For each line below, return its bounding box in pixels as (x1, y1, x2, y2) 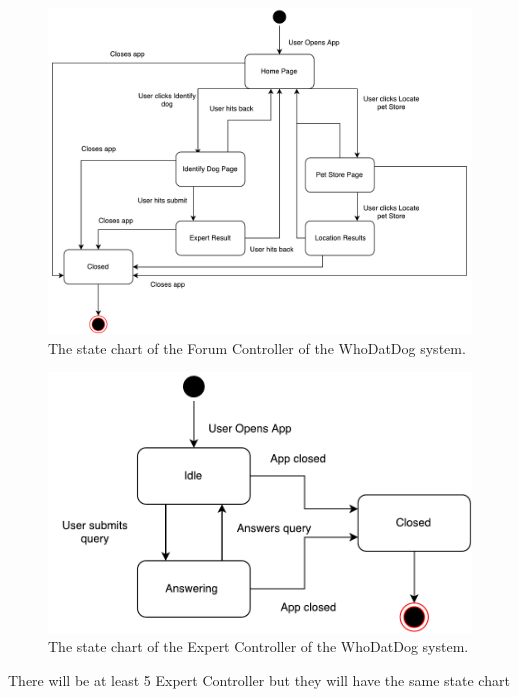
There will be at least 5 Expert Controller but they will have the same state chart (8, 669, 510, 690)
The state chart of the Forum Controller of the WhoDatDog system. (48, 337, 466, 358)
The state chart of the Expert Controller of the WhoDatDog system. (48, 636, 469, 657)
